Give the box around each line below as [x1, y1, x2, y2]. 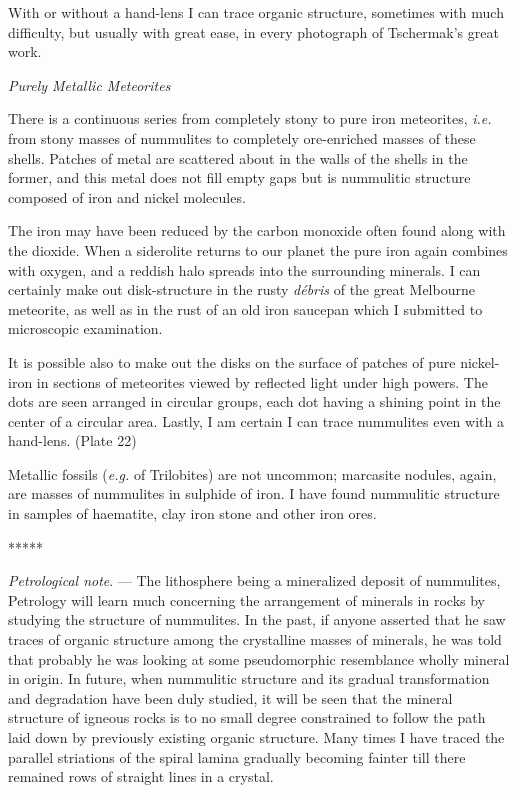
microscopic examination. [8, 318, 163, 339]
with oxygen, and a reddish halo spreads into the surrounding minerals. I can [8, 259, 481, 280]
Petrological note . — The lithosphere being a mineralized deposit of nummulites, [8, 570, 501, 591]
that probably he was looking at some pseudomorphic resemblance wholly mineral [8, 648, 510, 669]
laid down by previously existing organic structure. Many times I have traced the [8, 727, 505, 747]
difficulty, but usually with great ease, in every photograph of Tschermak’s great [8, 21, 499, 42]
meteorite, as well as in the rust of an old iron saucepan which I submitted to [8, 298, 483, 319]
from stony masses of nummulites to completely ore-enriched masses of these [8, 127, 476, 148]
